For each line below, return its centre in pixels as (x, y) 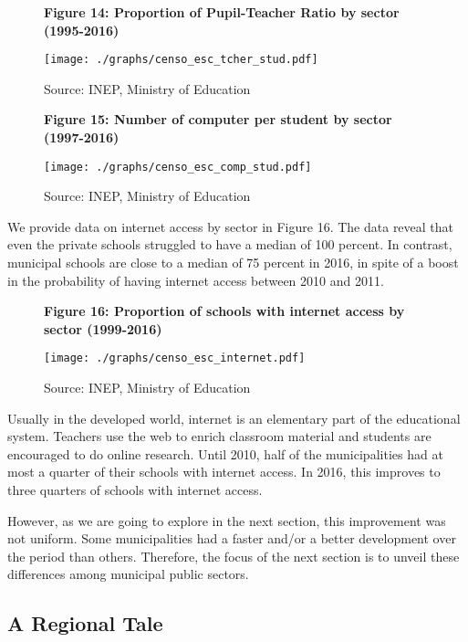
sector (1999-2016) (103, 328)
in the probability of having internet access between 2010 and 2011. (196, 280)
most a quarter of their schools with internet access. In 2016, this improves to (224, 472)
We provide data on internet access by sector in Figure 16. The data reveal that (231, 226)
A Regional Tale (85, 623)
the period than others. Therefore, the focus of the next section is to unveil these (234, 556)
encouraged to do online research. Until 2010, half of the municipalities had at (225, 453)
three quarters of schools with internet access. (135, 490)
